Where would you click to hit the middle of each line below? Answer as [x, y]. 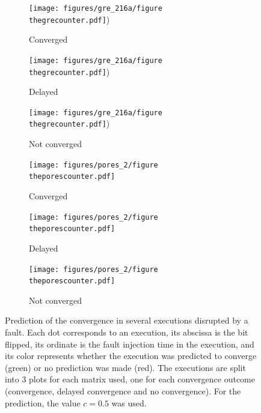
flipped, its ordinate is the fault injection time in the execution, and [130, 344]
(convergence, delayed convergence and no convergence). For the [123, 391]
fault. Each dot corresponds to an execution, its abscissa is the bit [127, 332]
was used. [129, 402]
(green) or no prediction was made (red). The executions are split [125, 367]
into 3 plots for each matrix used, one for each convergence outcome [130, 379]
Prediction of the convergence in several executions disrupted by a [127, 320]
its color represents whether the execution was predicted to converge [131, 356]
